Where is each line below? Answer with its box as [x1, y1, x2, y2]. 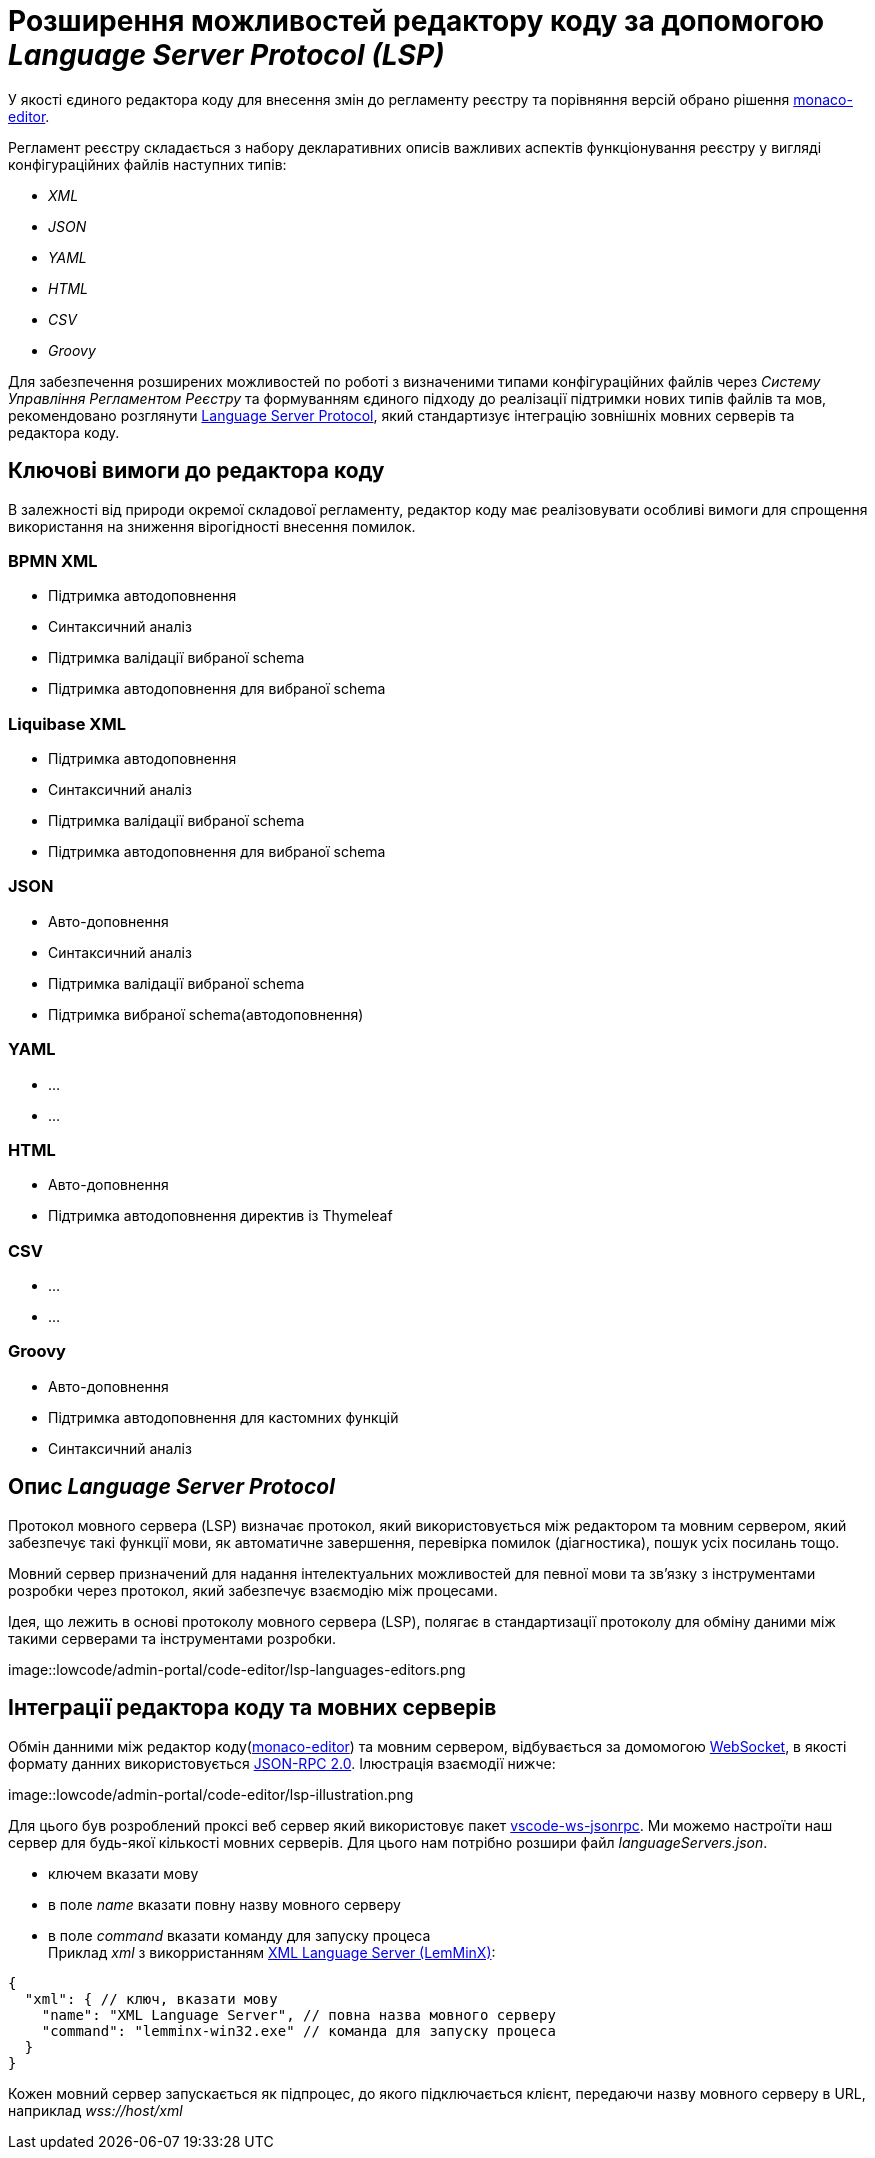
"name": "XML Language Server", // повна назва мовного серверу [41, 2006, 556, 2023]
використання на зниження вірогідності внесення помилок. [8, 517, 416, 535]
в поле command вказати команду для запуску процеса [48, 1926, 431, 1944]
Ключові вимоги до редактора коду [8, 458, 385, 484]
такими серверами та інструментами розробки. [8, 1629, 337, 1647]
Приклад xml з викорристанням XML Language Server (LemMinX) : [48, 1943, 496, 1961]
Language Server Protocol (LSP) [8, 38, 445, 72]
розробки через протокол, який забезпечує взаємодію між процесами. [8, 1581, 498, 1599]
